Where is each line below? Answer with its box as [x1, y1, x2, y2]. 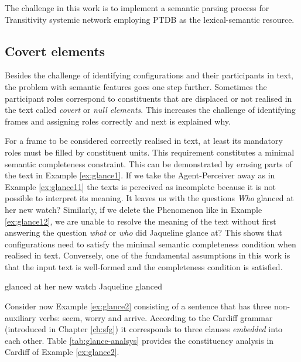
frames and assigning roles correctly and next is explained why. [5, 115, 231, 127]
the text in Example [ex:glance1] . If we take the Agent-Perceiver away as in [5, 169, 275, 181]
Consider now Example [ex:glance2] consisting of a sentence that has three [5, 300, 272, 312]
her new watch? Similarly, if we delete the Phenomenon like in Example [5, 203, 262, 215]
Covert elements [5, 42, 105, 60]
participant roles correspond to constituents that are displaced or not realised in [5, 92, 292, 104]
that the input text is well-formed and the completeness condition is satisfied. [5, 260, 283, 273]
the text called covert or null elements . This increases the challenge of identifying [5, 104, 296, 116]
